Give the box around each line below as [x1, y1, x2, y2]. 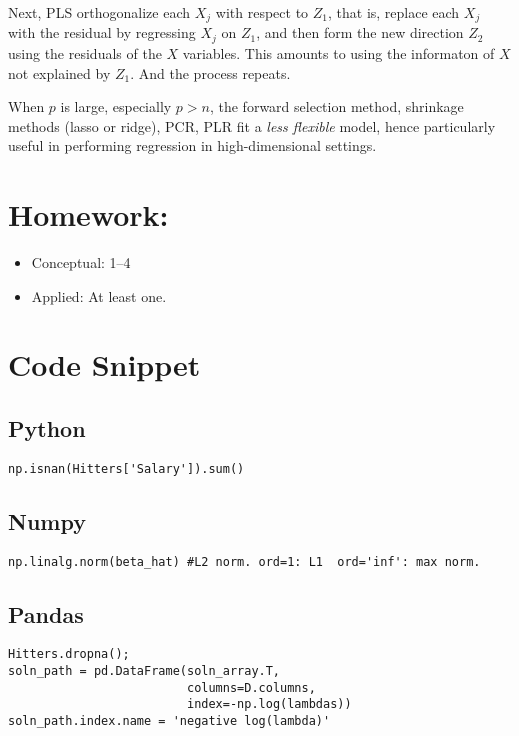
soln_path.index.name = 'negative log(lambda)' [8, 714, 331, 729]
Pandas [8, 598, 84, 629]
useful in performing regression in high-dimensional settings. [8, 135, 377, 156]
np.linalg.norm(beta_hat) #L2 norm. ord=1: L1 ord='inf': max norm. [8, 554, 481, 569]
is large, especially [60, 96, 172, 117]
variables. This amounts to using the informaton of [182, 42, 495, 63]
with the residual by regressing [8, 22, 196, 43]
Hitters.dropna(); [8, 647, 130, 662]
